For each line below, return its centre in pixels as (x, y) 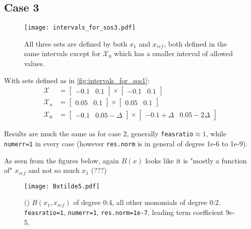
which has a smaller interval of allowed (173, 53)
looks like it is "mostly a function (196, 160)
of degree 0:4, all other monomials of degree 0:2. (147, 202)
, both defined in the (196, 43)
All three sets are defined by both (76, 43)
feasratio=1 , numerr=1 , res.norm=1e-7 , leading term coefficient (124, 212)
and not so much (54, 170)
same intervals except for (62, 53)
